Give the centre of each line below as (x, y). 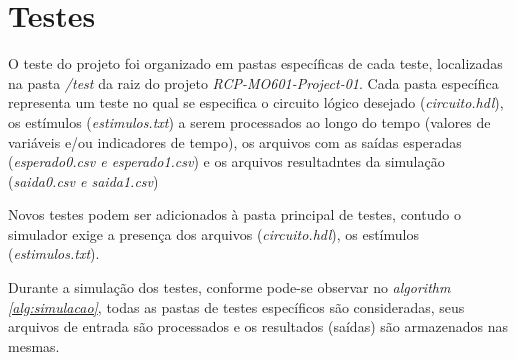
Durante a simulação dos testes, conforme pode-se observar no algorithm (229, 287)
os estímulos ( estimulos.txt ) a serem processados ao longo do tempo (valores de (249, 121)
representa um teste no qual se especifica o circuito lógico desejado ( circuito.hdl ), (256, 102)
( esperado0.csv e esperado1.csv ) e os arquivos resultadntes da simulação (226, 161)
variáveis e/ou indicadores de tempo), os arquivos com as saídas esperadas (235, 141)
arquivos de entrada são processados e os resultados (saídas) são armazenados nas (258, 326)
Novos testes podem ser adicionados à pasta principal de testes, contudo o (234, 214)
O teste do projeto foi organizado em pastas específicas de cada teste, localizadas (255, 63)
